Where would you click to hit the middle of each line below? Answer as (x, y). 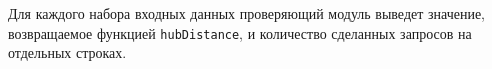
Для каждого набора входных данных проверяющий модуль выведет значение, (247, 13)
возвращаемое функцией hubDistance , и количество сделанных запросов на (240, 32)
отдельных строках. (67, 52)
